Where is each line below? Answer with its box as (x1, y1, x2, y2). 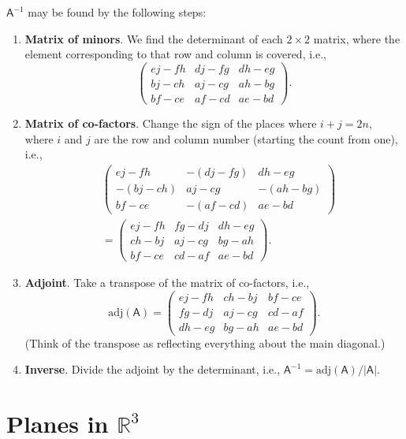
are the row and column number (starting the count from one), (94, 130, 398, 147)
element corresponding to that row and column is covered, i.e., (24, 46, 326, 62)
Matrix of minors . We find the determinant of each (24, 30, 283, 47)
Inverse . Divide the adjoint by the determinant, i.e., (24, 361, 281, 378)
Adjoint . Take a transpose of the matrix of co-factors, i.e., (24, 274, 310, 291)
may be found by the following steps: (28, 4, 207, 20)
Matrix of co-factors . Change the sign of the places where (24, 114, 317, 131)
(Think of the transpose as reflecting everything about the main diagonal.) (24, 334, 386, 351)
